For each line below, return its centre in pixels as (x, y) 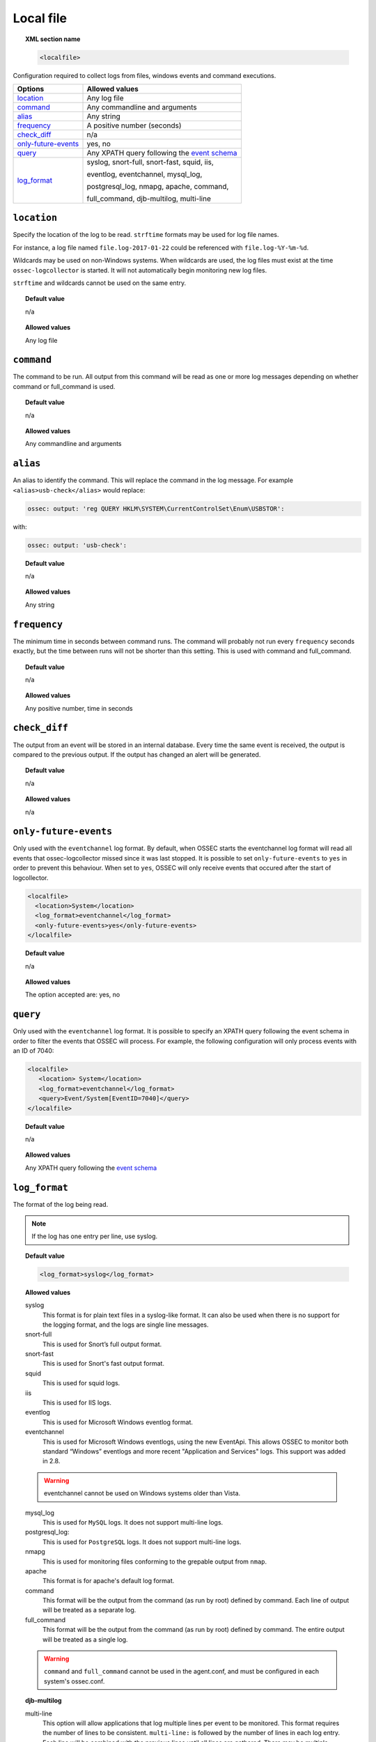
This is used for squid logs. (81, 1383)
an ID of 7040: (33, 1051)
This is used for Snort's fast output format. (104, 1364)
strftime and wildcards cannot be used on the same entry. (100, 283)
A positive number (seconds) (134, 125)
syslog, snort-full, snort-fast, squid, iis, (150, 162)
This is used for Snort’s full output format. (102, 1344)
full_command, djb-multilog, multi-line (149, 199)
